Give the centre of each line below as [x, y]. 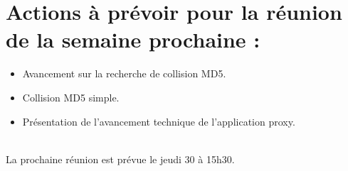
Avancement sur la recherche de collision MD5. [124, 73]
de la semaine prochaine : [133, 39]
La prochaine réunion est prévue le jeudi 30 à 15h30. [120, 159]
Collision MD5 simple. [71, 97]
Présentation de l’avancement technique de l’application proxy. [159, 121]
